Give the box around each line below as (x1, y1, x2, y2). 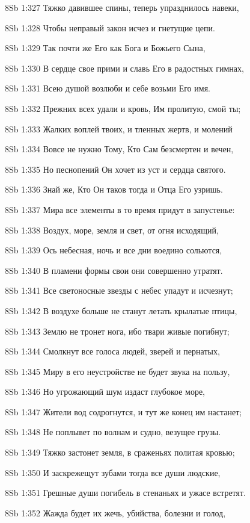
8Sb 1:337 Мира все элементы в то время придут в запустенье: (5, 203, 235, 215)
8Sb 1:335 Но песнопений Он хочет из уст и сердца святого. (5, 162, 226, 175)
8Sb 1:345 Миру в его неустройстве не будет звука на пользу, (5, 365, 230, 377)
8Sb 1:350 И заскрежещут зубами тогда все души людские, (5, 466, 221, 478)
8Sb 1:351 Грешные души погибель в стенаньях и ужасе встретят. (5, 486, 246, 499)
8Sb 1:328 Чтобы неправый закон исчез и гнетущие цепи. (5, 21, 215, 34)
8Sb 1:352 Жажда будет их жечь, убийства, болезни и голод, (5, 506, 226, 519)
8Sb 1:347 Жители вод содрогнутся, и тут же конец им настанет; (5, 405, 242, 418)
